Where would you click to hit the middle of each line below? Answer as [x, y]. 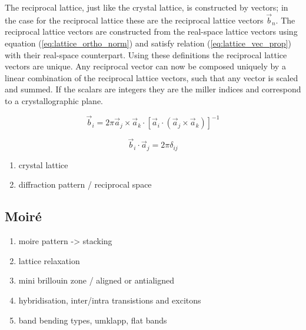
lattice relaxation [49, 260]
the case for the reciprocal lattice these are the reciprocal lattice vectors [134, 20]
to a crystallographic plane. [54, 100]
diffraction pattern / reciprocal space [85, 184]
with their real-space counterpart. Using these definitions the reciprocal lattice [146, 54]
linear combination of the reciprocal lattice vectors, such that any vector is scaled [152, 77]
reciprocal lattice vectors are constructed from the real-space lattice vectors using [151, 31]
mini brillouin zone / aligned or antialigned [96, 280]
